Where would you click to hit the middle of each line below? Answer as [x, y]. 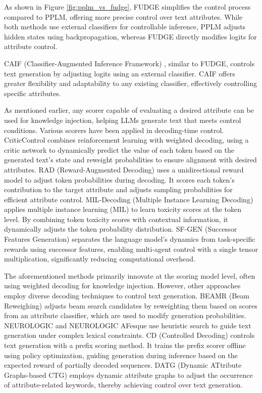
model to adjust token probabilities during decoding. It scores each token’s [119, 179]
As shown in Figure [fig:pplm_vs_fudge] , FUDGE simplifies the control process [127, 7]
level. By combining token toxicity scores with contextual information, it [116, 219]
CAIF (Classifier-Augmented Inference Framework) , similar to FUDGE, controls [129, 63]
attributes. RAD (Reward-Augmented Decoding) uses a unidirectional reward [124, 169]
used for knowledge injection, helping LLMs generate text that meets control [123, 120]
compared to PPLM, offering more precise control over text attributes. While [123, 16]
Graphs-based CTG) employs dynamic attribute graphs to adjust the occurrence [128, 375]
